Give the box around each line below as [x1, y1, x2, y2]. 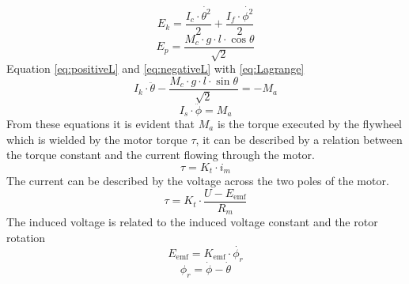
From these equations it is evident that [6, 115, 195, 131]
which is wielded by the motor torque [6, 131, 187, 147]
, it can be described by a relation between [195, 131, 403, 147]
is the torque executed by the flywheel [217, 115, 403, 131]
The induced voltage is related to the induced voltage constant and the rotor [6, 214, 378, 230]
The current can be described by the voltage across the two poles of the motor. [6, 172, 389, 189]
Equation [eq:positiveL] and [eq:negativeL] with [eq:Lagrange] [6, 60, 305, 77]
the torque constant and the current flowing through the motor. [6, 146, 315, 163]
